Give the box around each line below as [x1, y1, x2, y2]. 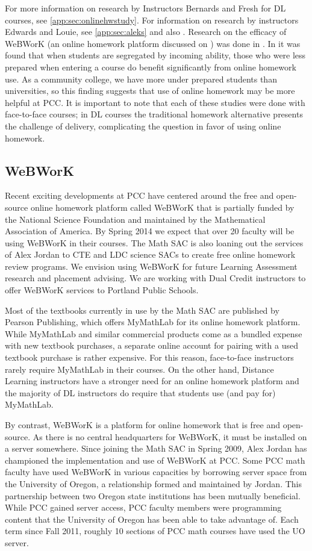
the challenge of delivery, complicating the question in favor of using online [5, 119, 281, 132]
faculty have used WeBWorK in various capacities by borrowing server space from [5, 465, 307, 478]
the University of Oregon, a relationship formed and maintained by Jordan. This [5, 477, 302, 490]
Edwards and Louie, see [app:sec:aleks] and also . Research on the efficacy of [5, 25, 287, 38]
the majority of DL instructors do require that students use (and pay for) [5, 386, 276, 399]
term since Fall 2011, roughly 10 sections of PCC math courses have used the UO [5, 525, 305, 537]
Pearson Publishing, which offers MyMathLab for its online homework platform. [5, 316, 301, 328]
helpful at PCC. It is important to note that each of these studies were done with [5, 96, 305, 108]
